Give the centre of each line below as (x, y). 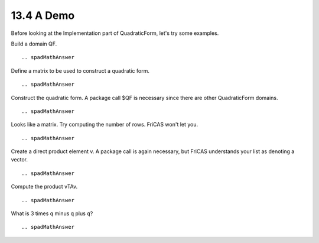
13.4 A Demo (43, 15)
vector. (19, 160)
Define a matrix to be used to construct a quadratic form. (80, 70)
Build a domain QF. (34, 44)
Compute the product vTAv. (44, 187)
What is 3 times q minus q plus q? (52, 213)
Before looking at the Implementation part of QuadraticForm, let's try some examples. (115, 33)
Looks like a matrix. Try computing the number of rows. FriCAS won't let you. (105, 125)
